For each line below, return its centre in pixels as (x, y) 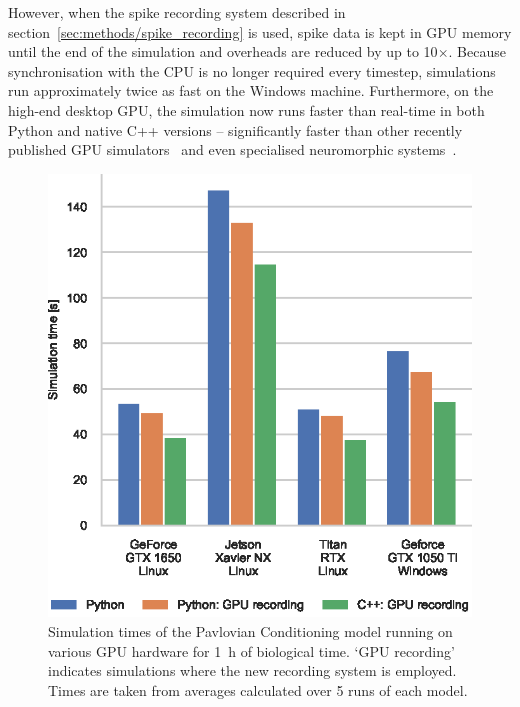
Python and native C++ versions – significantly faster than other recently (235, 129)
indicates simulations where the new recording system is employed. (252, 670)
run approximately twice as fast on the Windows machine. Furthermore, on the (251, 90)
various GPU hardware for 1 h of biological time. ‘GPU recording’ (251, 650)
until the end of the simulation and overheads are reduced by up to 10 (223, 51)
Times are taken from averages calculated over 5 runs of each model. (258, 689)
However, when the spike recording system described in (177, 12)
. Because (477, 51)
